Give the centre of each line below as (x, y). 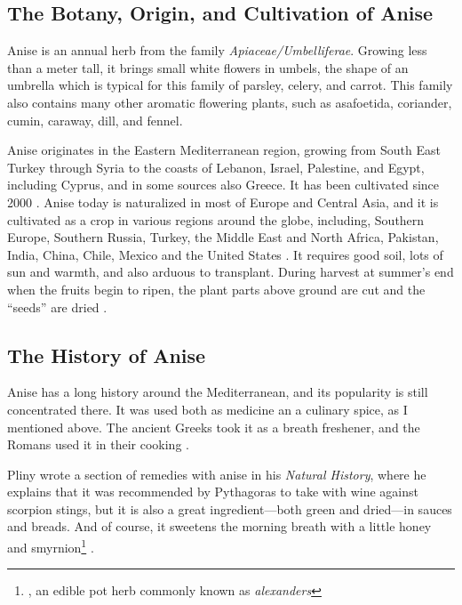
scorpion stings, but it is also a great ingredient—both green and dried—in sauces (230, 508)
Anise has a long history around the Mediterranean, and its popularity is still (218, 392)
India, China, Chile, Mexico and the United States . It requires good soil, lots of (225, 254)
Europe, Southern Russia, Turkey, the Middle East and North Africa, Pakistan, (223, 237)
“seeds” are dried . (57, 307)
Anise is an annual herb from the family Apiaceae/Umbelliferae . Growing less (217, 50)
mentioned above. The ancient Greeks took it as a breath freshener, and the (214, 427)
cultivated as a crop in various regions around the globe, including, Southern (216, 219)
